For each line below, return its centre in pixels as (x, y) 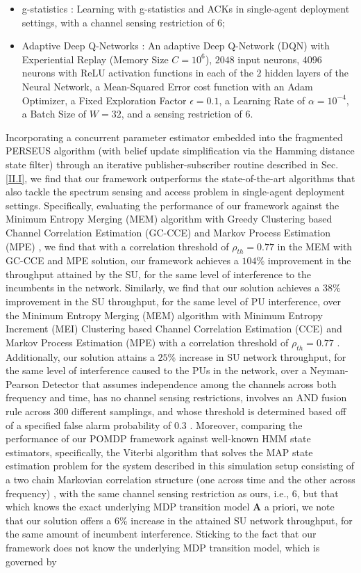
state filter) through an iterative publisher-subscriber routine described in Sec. (172, 164)
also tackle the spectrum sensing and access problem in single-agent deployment (175, 192)
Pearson (23, 384)
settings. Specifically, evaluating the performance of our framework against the (173, 205)
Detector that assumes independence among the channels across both (189, 384)
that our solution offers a (59, 520)
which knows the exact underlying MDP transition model (128, 507)
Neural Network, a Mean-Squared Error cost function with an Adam (167, 86)
